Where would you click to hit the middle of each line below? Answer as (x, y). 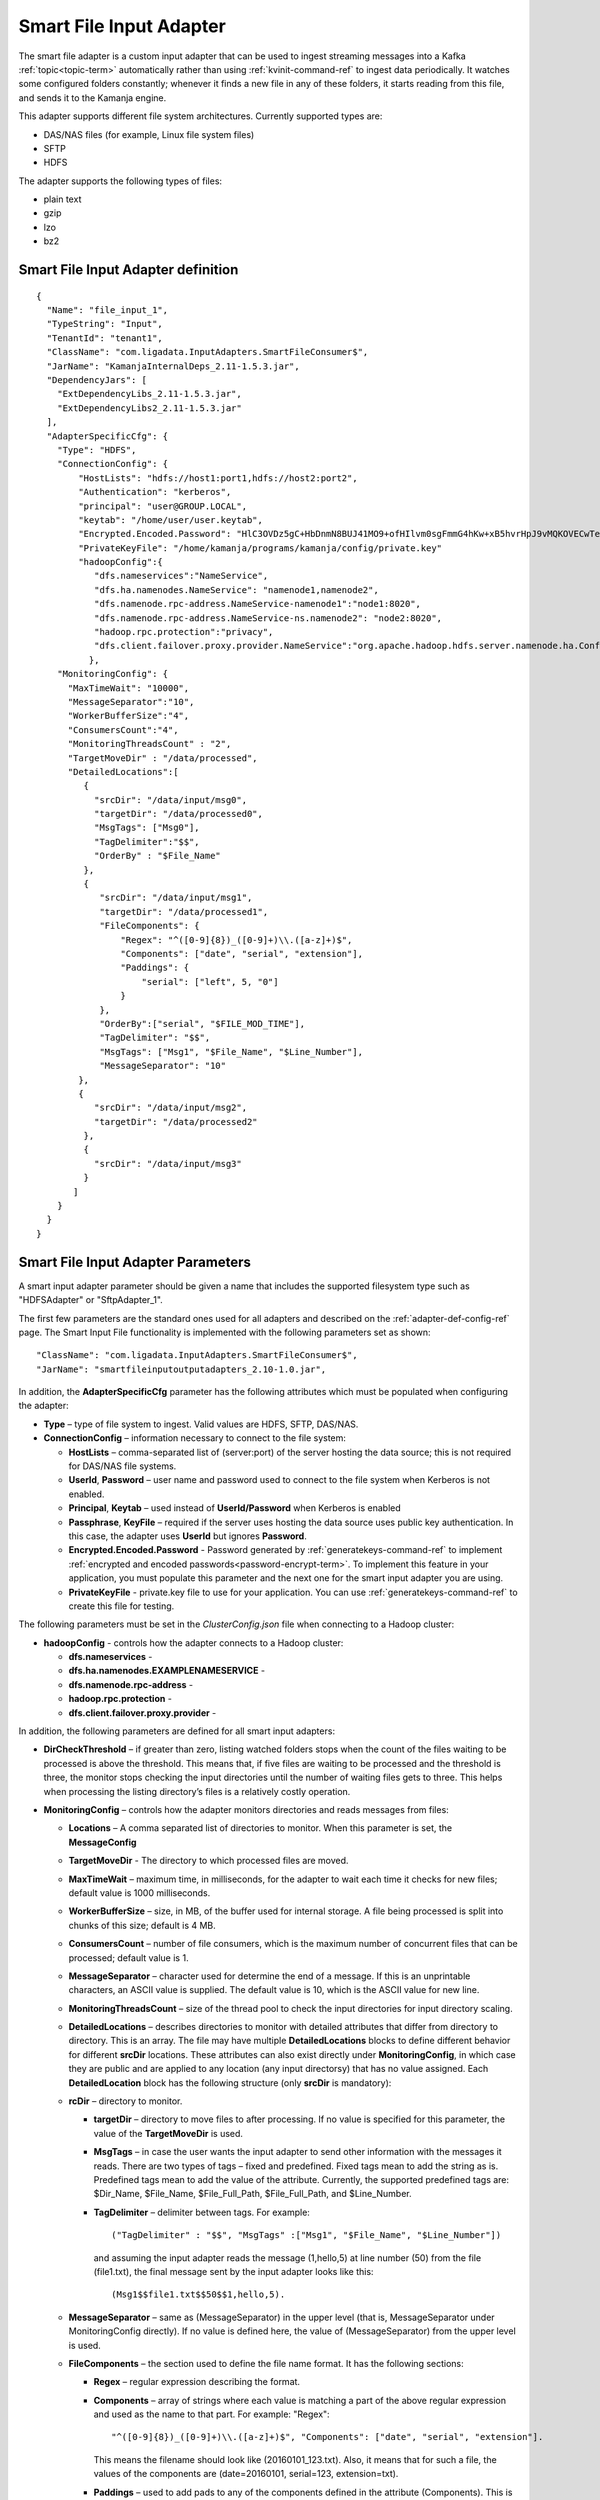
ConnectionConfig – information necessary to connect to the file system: (195, 1438)
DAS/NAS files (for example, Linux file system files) (149, 134)
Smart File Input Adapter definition (128, 270)
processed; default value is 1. (128, 1957)
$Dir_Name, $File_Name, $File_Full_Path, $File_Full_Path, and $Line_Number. (252, 2194)
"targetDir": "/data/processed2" (176, 1121)
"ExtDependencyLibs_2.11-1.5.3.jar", (149, 394)
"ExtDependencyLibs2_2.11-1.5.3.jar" (149, 408)
